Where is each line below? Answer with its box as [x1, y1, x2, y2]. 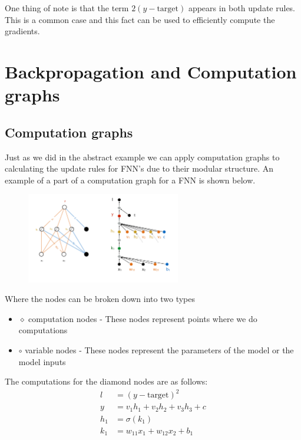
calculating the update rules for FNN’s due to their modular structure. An [5, 162, 274, 175]
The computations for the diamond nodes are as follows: [5, 375, 208, 388]
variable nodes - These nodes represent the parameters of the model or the [25, 344, 294, 356]
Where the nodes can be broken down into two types [5, 293, 195, 305]
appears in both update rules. [188, 2, 296, 14]
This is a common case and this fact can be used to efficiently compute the [5, 13, 275, 25]
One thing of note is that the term [5, 2, 129, 14]
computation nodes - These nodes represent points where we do [28, 312, 257, 324]
